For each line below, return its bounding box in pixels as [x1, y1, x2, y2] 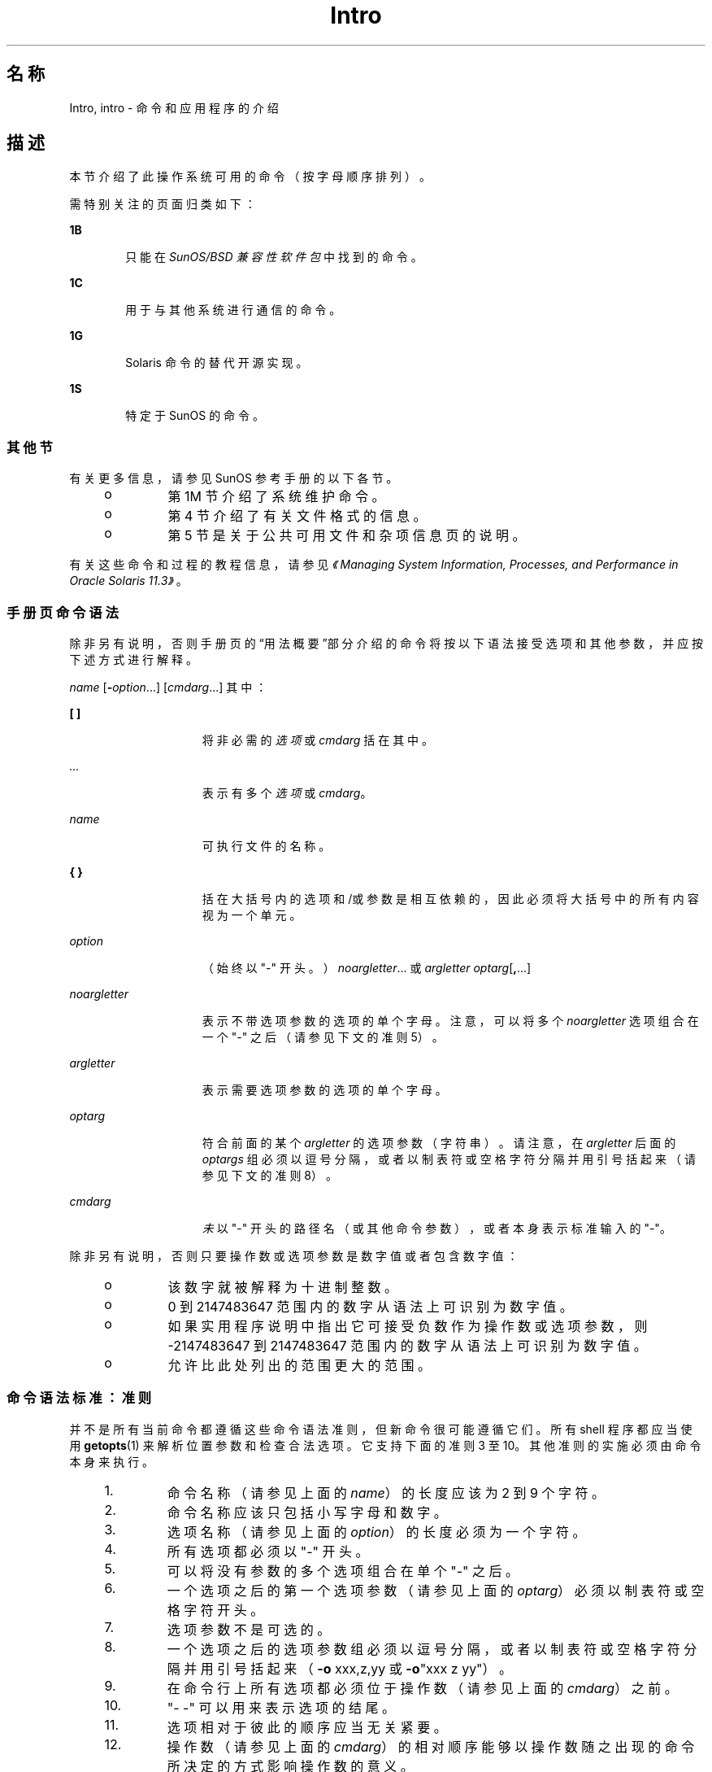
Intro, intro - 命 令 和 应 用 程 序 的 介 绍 [69, 100, 279, 115]
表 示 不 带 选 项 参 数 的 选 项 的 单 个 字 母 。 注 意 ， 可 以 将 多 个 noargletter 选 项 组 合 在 [202, 1013, 699, 1028]
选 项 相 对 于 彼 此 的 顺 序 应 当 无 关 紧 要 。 [167, 1718, 447, 1735]
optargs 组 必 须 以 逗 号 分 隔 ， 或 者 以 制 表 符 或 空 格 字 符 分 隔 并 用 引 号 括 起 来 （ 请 [202, 1151, 696, 1166]
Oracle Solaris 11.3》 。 [69, 574, 188, 588]
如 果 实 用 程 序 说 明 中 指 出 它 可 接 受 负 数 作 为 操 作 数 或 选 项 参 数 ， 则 [167, 1317, 648, 1334]
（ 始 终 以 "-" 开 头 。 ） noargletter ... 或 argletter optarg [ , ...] [202, 960, 532, 975]
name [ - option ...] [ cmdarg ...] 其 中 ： [69, 679, 267, 694]
